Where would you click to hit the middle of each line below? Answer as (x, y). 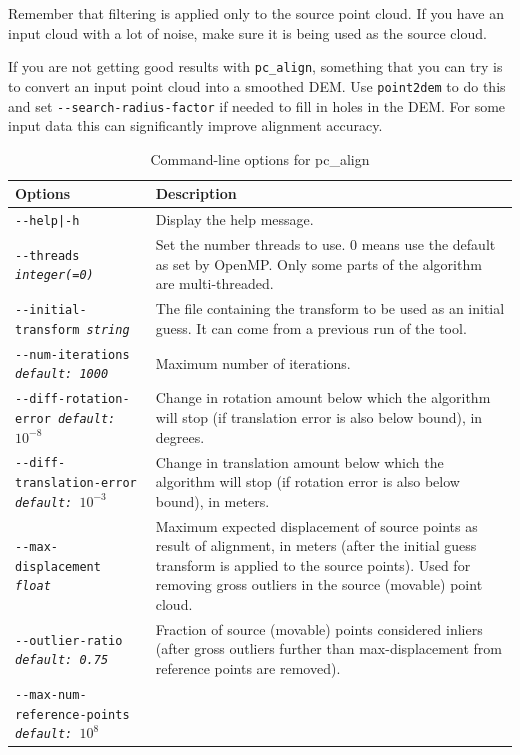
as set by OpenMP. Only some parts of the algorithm (318, 263)
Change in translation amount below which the (299, 461)
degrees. (180, 436)
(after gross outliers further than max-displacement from (329, 648)
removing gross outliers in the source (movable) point (319, 584)
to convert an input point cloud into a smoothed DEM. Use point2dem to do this (257, 85)
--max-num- (51, 694)
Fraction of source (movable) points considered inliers (319, 628)
